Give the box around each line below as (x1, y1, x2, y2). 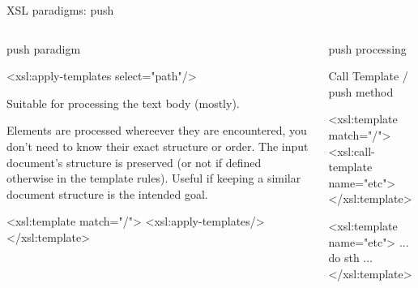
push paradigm (6, 40, 81, 57)
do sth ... (328, 249, 373, 266)
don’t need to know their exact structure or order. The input (6, 137, 309, 154)
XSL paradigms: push (6, 2, 114, 18)
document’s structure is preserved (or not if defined (6, 153, 262, 170)
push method (328, 83, 394, 100)
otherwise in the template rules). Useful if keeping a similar (6, 170, 301, 187)
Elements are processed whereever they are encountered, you (6, 122, 307, 139)
